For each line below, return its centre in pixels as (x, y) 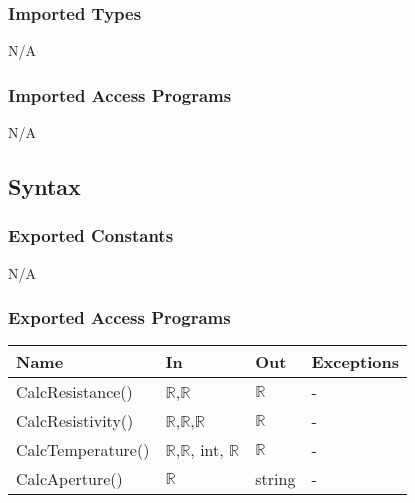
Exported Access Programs (119, 317)
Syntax (44, 186)
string (275, 479)
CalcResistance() (74, 392)
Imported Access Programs (120, 94)
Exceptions (355, 362)
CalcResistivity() (75, 421)
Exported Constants (91, 235)
